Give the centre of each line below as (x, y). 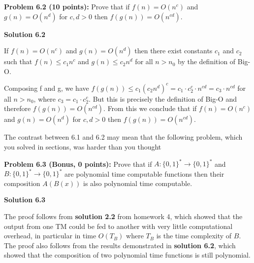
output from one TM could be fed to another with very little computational (118, 226)
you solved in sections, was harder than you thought (83, 147)
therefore (17, 108)
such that (18, 61)
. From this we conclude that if (150, 108)
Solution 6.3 (25, 200)
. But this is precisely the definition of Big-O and (163, 98)
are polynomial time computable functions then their (144, 173)
